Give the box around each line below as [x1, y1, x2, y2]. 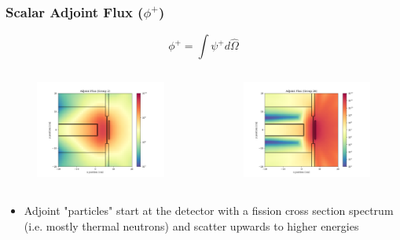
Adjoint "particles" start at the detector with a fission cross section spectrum [24, 201, 394, 218]
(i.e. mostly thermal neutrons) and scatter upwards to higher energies [24, 217, 359, 234]
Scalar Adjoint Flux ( [6, 2, 144, 21]
